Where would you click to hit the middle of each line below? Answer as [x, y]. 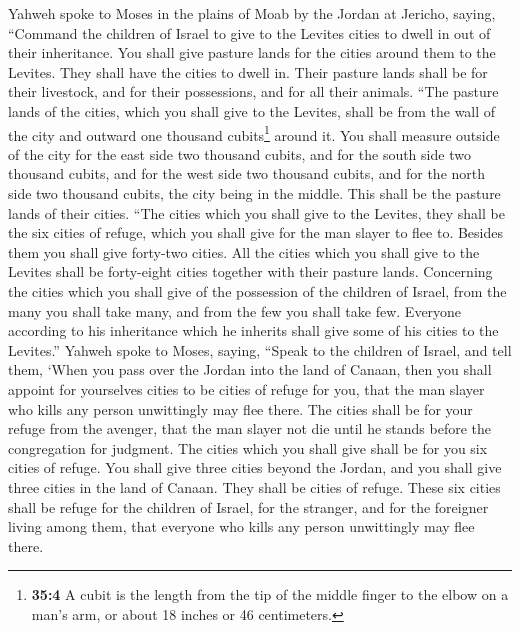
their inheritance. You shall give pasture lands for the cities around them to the [252, 52]
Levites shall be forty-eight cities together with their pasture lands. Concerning [250, 271]
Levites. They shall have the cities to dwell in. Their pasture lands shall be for [248, 71]
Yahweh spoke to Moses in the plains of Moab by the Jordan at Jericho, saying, [252, 13]
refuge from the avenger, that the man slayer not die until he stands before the [250, 428]
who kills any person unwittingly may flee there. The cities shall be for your [240, 408]
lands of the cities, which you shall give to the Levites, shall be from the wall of [252, 110]
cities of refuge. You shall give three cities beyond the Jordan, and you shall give [255, 467]
